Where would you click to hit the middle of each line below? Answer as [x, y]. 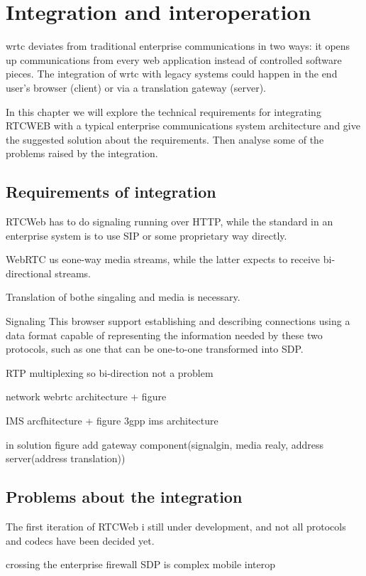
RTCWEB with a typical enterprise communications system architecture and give [183, 126]
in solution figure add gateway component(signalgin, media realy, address [165, 444]
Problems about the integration [124, 497]
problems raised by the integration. [82, 153]
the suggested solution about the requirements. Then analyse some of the [165, 139]
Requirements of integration [111, 192]
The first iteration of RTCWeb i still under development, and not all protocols [176, 526]
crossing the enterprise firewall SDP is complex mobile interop [141, 564]
